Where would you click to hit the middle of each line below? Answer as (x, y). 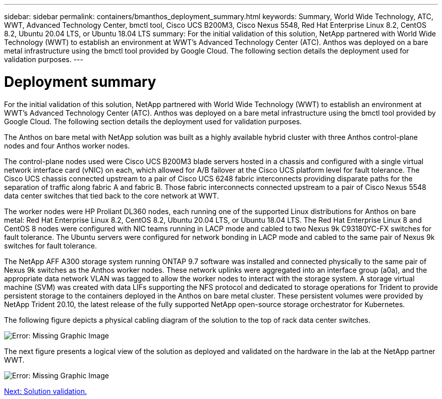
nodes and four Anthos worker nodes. (67, 145)
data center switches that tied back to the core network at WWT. (112, 195)
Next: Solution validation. (46, 391)
